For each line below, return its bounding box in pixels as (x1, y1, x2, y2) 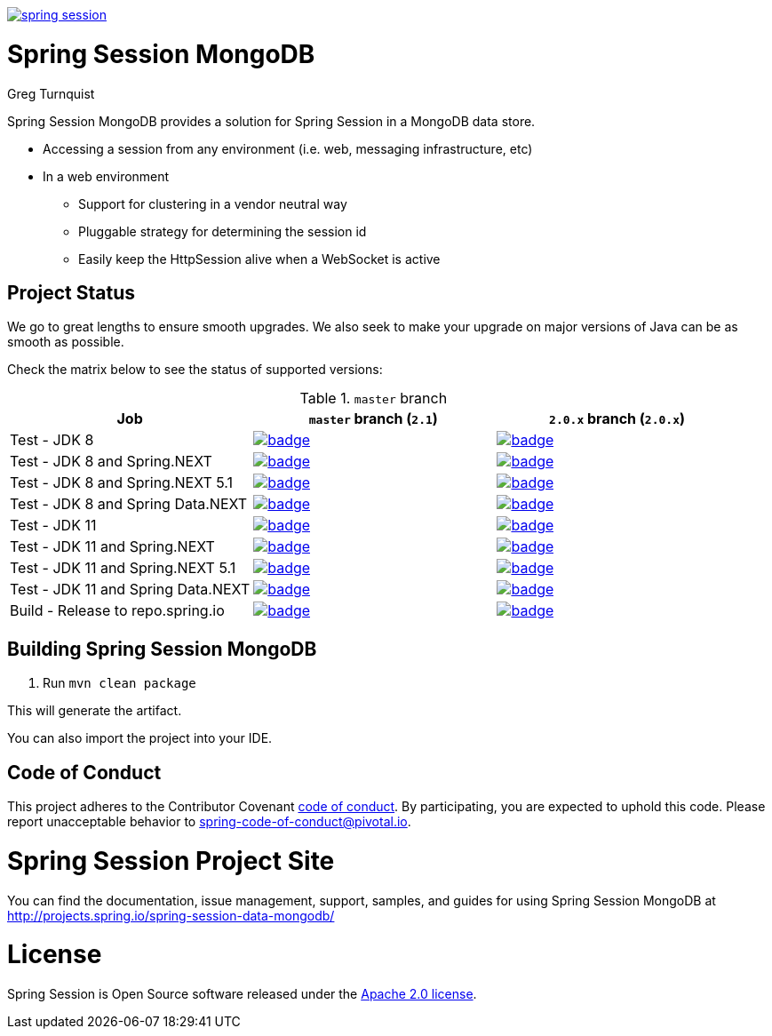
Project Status (7, 281, 136, 304)
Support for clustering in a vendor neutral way (78, 195, 347, 211)
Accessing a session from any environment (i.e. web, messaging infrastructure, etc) (43, 140, 533, 156)
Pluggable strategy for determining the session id (78, 223, 367, 239)
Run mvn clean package (43, 675, 196, 691)
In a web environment (43, 168, 170, 184)
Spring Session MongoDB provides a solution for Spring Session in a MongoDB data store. (7, 113, 536, 129)
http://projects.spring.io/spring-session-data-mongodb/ (7, 907, 335, 923)
